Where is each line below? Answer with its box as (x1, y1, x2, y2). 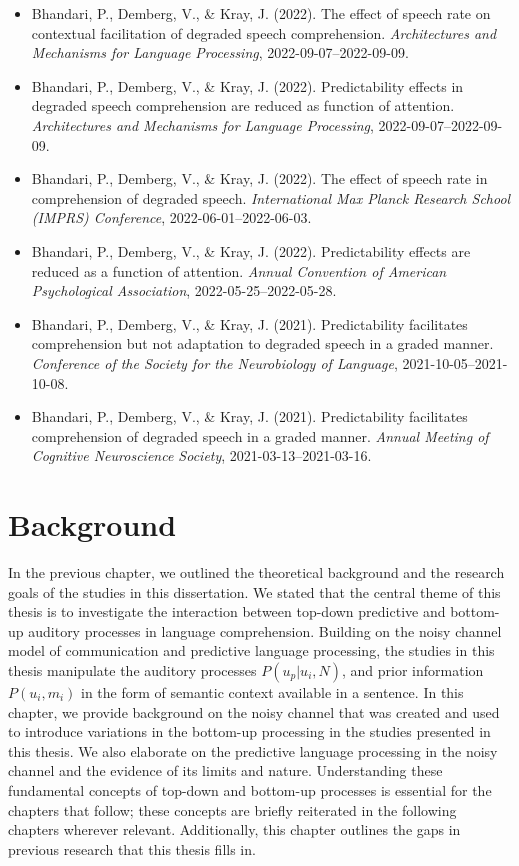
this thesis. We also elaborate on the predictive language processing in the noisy (8, 740, 498, 761)
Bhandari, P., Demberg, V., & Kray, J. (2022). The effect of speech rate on (31, 3, 491, 23)
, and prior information (342, 659, 484, 680)
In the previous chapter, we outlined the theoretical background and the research (8, 562, 505, 582)
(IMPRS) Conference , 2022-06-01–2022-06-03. (31, 207, 312, 228)
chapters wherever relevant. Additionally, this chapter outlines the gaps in (8, 819, 461, 840)
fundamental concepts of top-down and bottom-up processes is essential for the (8, 779, 492, 800)
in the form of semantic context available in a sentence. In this (81, 681, 464, 702)
